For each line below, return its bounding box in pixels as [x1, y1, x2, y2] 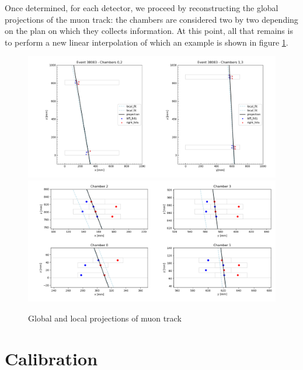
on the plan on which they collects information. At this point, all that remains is [5, 25, 293, 37]
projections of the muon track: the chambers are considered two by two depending [5, 13, 298, 25]
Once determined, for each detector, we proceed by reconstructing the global [5, 2, 278, 13]
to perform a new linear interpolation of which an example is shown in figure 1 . [5, 36, 288, 48]
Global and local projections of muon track [28, 312, 182, 324]
